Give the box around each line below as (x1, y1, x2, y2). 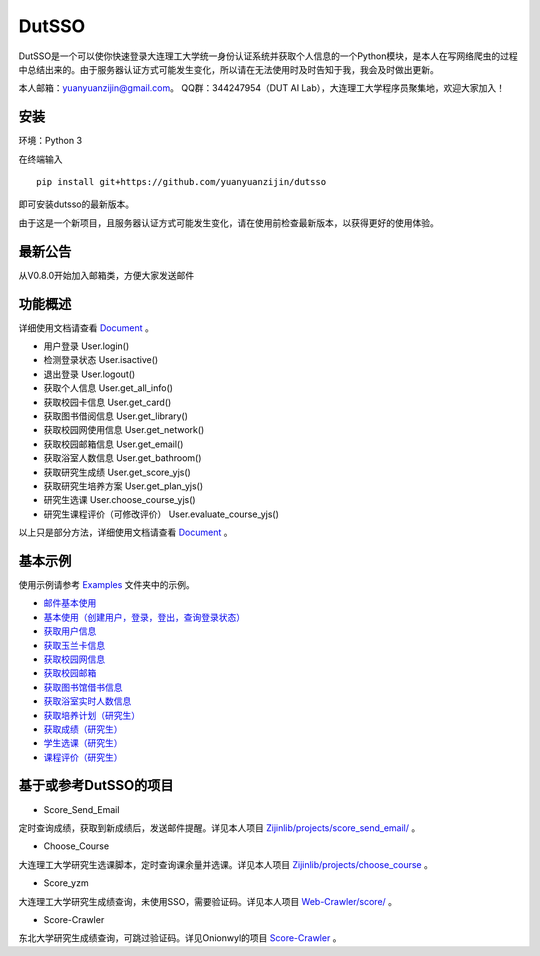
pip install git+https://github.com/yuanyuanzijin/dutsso (36, 176, 327, 188)
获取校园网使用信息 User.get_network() (43, 424, 205, 436)
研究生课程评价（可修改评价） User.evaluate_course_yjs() (43, 508, 280, 520)
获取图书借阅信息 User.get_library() (43, 410, 189, 422)
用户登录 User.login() (43, 340, 130, 352)
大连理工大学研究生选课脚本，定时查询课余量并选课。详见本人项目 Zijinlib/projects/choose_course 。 (18, 858, 434, 870)
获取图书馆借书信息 (43, 681, 123, 693)
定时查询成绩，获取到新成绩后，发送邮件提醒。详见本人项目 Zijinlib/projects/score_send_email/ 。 (18, 821, 421, 834)
